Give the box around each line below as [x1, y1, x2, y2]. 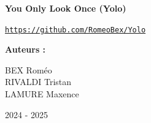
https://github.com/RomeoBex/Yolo [5, 25, 146, 34]
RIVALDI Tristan [5, 75, 72, 88]
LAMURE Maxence [5, 88, 79, 100]
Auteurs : [5, 43, 46, 56]
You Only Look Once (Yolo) [5, 2, 126, 14]
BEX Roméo [5, 63, 52, 76]
